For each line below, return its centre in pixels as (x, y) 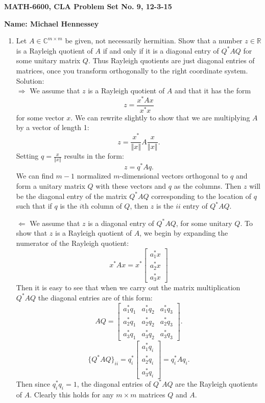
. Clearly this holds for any (72, 394)
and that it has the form (213, 91)
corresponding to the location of (201, 196)
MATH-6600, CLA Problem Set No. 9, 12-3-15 (88, 6)
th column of (102, 206)
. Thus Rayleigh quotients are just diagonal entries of (171, 60)
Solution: (30, 80)
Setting (27, 156)
